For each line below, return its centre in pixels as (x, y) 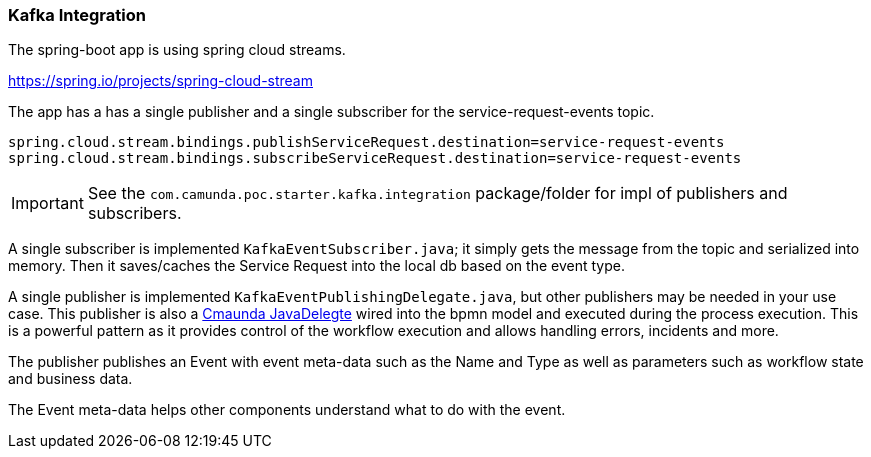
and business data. (70, 379)
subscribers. (134, 213)
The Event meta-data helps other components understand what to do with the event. (287, 410)
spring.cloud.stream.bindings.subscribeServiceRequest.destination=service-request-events (375, 158)
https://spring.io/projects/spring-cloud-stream (160, 81)
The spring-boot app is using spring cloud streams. (177, 50)
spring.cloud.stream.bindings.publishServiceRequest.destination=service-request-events (366, 142)
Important (47, 203)
